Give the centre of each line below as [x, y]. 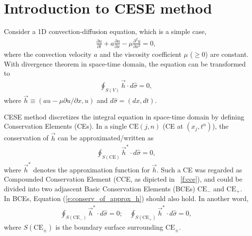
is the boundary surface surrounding [109, 227]
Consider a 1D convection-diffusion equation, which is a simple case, [105, 31]
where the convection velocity [48, 54]
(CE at [173, 126]
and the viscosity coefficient [141, 54]
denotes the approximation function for [92, 169]
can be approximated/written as [106, 138]
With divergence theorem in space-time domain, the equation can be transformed [125, 63]
